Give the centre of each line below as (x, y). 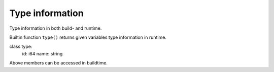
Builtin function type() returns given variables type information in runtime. (88, 37)
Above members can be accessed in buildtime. (58, 63)
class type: (21, 47)
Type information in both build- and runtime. (56, 28)
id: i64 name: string (42, 53)
